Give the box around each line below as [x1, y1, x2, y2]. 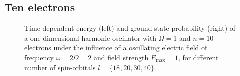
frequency [24, 52, 54, 62]
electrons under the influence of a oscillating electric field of [24, 42, 207, 53]
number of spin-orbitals [24, 62, 96, 72]
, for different [178, 52, 219, 62]
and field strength [93, 52, 149, 62]
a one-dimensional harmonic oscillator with [24, 32, 157, 43]
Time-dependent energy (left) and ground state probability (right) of [24, 23, 236, 33]
